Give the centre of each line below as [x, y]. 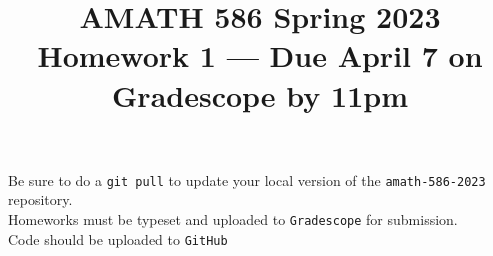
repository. [40, 199]
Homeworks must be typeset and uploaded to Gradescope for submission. [233, 219]
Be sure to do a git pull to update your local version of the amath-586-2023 [247, 179]
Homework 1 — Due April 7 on [260, 55]
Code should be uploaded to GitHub [118, 238]
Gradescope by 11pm [260, 94]
